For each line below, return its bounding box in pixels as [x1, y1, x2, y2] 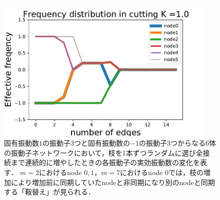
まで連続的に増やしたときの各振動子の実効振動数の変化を [10, 157, 200, 168]
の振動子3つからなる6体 [138, 138, 216, 148]
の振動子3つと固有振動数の [42, 138, 130, 148]
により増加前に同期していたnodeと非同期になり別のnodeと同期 [10, 177, 215, 187]
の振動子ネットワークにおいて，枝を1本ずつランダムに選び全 [4, 147, 203, 158]
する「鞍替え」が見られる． [4, 187, 95, 197]
